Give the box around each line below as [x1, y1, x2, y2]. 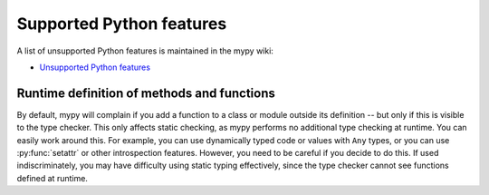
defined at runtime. [16, 172, 88, 183]
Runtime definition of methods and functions [16, 85, 275, 101]
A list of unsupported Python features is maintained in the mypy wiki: [16, 45, 273, 56]
